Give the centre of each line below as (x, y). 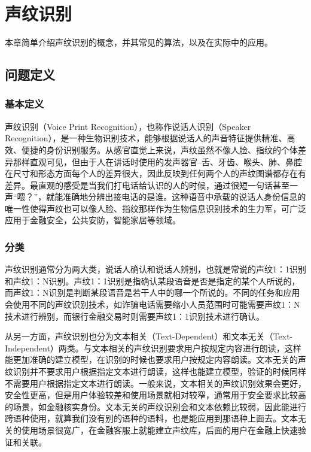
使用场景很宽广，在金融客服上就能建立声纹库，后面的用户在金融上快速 (159, 430)
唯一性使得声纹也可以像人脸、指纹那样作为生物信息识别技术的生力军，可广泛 (155, 208)
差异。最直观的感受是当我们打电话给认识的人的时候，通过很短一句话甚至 (147, 185)
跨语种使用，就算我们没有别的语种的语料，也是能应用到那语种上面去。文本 (151, 418)
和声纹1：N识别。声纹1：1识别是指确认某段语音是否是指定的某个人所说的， (153, 280)
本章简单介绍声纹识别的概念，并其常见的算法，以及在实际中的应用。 (139, 42)
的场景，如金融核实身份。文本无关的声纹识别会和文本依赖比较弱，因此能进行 (155, 406)
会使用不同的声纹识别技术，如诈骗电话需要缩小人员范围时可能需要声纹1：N (153, 304)
